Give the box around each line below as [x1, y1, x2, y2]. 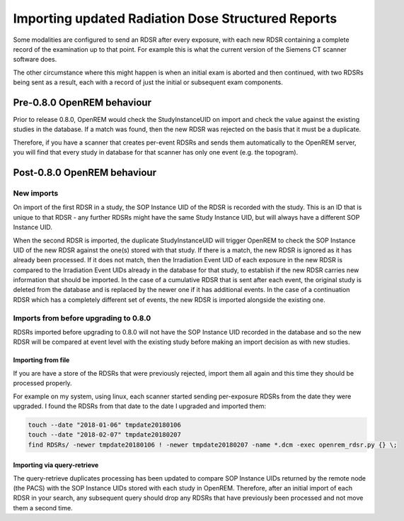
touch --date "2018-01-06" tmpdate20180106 [28, 420, 182, 429]
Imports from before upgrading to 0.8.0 [13, 313, 151, 323]
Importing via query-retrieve [13, 461, 99, 469]
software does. [13, 55, 57, 64]
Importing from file [13, 356, 70, 364]
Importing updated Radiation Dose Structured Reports [13, 11, 337, 26]
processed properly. [13, 379, 72, 388]
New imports [13, 188, 59, 198]
